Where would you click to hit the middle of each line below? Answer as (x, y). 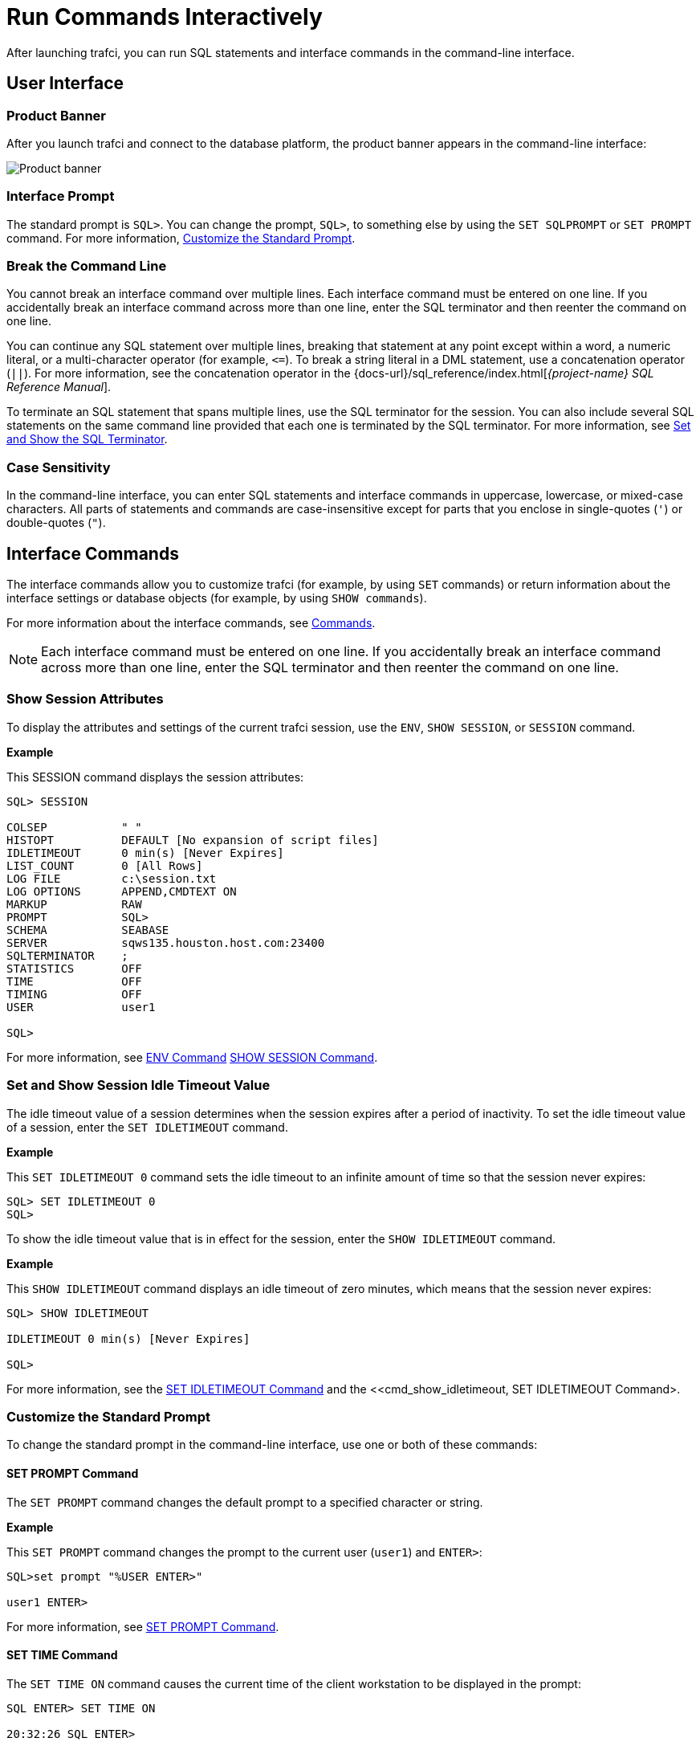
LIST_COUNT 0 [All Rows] (105, 865)
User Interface (65, 84)
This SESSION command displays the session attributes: (155, 777)
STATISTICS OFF (74, 968)
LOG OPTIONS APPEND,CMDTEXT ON (122, 891)
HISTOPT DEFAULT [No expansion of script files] (193, 840)
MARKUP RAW (74, 904)
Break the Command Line (87, 266)
